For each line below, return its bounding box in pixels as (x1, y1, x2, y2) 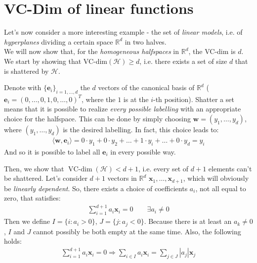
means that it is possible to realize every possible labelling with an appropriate (4, 104, 241, 114)
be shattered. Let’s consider (4, 173, 87, 183)
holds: (4, 236, 22, 246)
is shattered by (4, 65, 49, 76)
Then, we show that (4, 163, 64, 173)
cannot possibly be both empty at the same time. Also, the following (33, 226, 241, 236)
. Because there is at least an (144, 216, 232, 226)
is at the (123, 94, 149, 104)
